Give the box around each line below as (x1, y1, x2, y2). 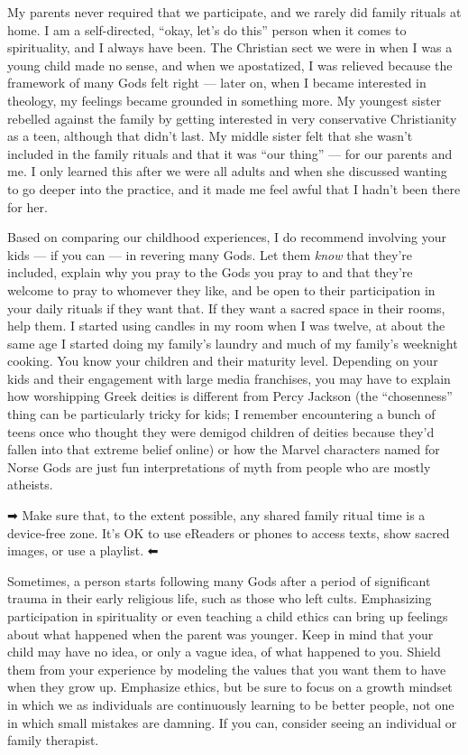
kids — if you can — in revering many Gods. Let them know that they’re (7, 245, 412, 264)
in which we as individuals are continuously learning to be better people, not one (7, 694, 454, 713)
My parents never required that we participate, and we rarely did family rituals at (7, 3, 462, 21)
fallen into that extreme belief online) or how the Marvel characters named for (7, 440, 440, 459)
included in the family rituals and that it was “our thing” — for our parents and (7, 144, 453, 163)
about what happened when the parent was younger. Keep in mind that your (7, 624, 434, 643)
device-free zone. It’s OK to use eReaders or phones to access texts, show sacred (7, 523, 450, 542)
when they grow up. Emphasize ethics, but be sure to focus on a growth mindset (7, 677, 453, 696)
